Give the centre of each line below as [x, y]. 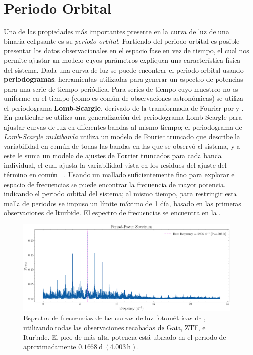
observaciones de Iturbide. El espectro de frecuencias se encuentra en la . [112, 213]
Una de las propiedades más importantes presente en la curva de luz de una [117, 31]
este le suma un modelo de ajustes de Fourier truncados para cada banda [113, 155]
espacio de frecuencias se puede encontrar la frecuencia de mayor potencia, [115, 184]
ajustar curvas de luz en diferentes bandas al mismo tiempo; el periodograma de [123, 127]
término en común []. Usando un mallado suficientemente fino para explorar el [120, 175]
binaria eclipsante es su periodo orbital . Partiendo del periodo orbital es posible [122, 41]
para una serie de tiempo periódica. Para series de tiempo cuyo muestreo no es [121, 88]
